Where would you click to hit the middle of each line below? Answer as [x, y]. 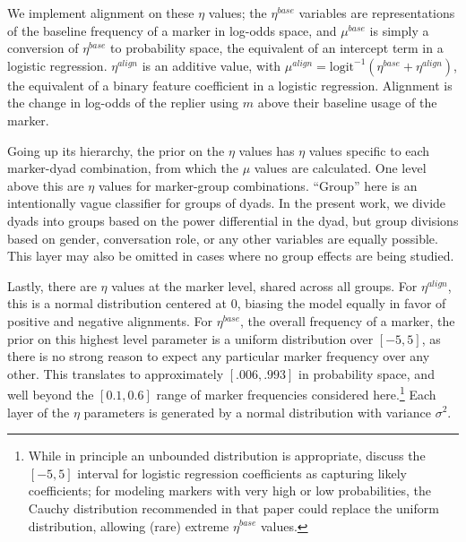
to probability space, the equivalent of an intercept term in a [277, 48]
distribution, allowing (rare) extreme [129, 525]
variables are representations [377, 13]
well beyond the [51, 394]
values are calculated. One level [340, 168]
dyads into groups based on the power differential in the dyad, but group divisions [233, 220]
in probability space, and [367, 373]
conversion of [43, 48]
